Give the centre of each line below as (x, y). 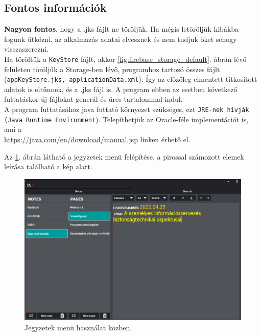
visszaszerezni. (26, 49)
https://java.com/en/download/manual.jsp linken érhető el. (97, 139)
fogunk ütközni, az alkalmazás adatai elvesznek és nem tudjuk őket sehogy (121, 39)
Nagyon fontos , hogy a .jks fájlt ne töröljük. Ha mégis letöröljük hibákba (122, 29)
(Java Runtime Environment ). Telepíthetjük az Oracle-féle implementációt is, (126, 119)
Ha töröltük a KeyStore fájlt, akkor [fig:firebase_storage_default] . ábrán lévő (125, 59)
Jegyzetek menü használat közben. (78, 328)
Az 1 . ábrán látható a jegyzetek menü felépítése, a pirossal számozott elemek (124, 156)
